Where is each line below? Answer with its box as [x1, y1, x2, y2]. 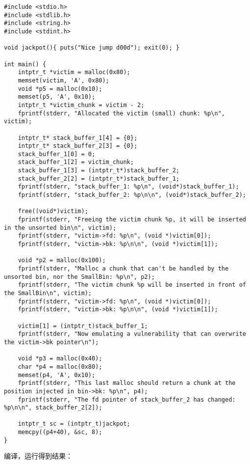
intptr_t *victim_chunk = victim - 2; [18, 101, 145, 109]
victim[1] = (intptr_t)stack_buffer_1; [18, 322, 148, 329]
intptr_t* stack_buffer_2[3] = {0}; [18, 142, 138, 150]
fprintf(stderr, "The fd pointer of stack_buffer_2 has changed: [18, 396, 236, 403]
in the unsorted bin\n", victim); [4, 224, 117, 231]
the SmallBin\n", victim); [4, 289, 92, 297]
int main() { [4, 60, 46, 68]
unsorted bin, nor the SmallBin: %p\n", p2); [4, 273, 155, 280]
